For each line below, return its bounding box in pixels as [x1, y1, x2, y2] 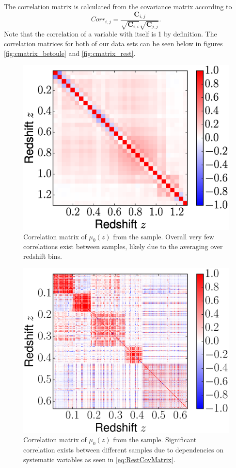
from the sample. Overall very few [113, 231, 214, 241]
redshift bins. [23, 251, 62, 261]
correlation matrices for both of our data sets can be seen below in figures [4, 38, 223, 49]
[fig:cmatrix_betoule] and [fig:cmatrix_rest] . [4, 48, 136, 58]
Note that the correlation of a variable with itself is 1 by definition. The [4, 29, 217, 39]
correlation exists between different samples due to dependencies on [23, 445, 224, 455]
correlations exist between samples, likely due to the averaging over [23, 241, 223, 252]
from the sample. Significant [113, 434, 197, 445]
